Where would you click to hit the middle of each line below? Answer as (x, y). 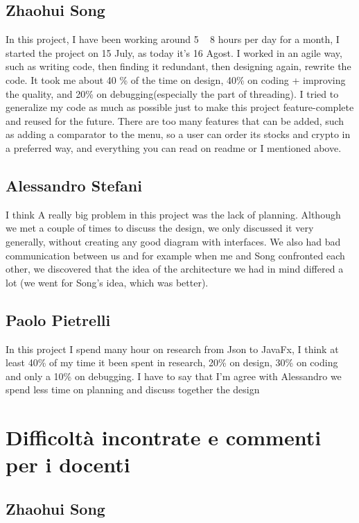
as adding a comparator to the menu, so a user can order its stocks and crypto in (178, 134)
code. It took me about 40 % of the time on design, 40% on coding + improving (176, 79)
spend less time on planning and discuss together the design (133, 389)
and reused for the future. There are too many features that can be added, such (175, 120)
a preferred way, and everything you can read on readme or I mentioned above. (174, 147)
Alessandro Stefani (74, 185)
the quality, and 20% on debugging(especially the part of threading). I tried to (172, 93)
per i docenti (68, 464)
